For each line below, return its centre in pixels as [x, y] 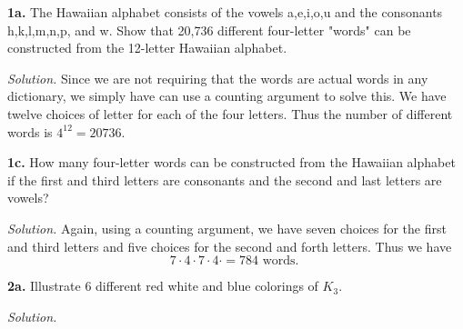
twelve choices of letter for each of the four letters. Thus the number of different [230, 113]
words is [30, 131]
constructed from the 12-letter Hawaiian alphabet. [147, 48]
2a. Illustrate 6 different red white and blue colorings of [163, 286]
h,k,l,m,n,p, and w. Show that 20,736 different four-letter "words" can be [209, 30]
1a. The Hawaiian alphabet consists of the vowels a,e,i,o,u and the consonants [225, 12]
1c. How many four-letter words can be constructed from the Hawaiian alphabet [231, 162]
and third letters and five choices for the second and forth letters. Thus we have [230, 246]
